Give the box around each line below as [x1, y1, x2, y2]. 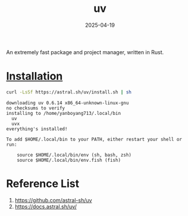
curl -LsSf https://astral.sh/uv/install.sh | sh [6, 89, 132, 95]
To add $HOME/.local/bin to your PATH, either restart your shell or [6, 136, 183, 142]
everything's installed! [6, 126, 68, 132]
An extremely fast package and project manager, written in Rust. [6, 48, 164, 55]
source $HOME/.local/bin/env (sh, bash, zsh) [17, 152, 132, 158]
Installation [6, 70, 63, 83]
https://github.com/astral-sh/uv [14, 196, 92, 204]
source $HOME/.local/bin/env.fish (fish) [17, 157, 121, 163]
